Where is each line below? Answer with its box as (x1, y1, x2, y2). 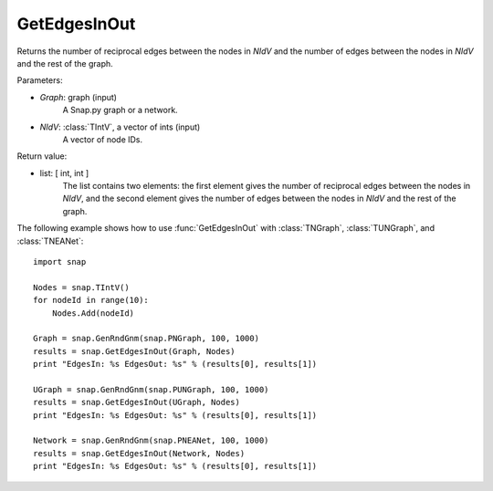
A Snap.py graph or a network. (62, 105, 178, 116)
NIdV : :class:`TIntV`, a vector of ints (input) (39, 121, 201, 132)
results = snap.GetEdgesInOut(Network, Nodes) (33, 448, 246, 458)
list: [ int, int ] (39, 167, 89, 178)
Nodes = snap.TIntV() (33, 282, 130, 292)
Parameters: (16, 75, 63, 86)
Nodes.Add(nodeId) (51, 308, 135, 319)
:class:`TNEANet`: (16, 235, 84, 246)
